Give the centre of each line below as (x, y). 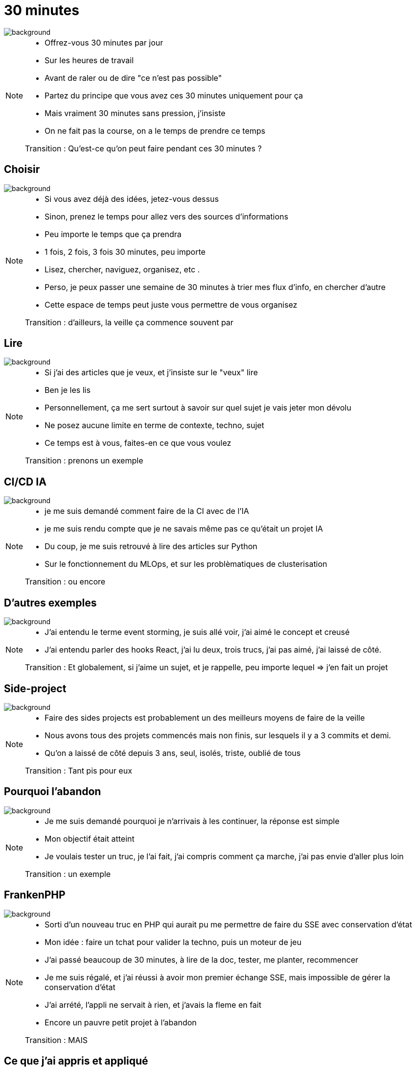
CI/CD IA (25, 482)
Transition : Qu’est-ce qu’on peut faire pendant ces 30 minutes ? (143, 148)
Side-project (35, 688)
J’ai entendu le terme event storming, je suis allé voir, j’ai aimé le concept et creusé (197, 632)
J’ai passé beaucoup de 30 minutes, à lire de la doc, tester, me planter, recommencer (202, 959)
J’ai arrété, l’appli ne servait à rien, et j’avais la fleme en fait (153, 1005)
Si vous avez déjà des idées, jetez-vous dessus (132, 199)
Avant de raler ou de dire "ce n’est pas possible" (133, 78)
